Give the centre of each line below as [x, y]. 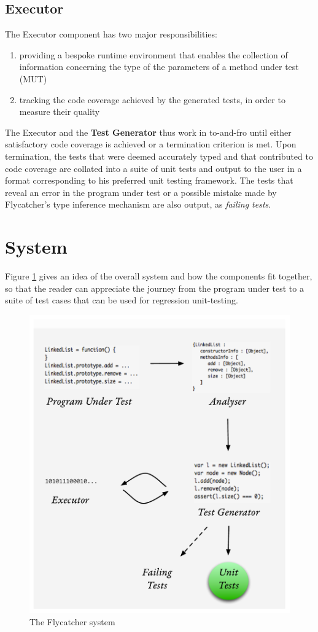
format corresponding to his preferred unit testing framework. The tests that [149, 180]
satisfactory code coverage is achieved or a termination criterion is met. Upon [151, 144]
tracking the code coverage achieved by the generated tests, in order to [152, 99]
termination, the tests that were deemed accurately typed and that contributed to [159, 156]
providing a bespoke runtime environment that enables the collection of [153, 54]
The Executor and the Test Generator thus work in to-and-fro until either [148, 132]
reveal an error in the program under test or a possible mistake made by [141, 192]
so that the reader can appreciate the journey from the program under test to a [154, 288]
